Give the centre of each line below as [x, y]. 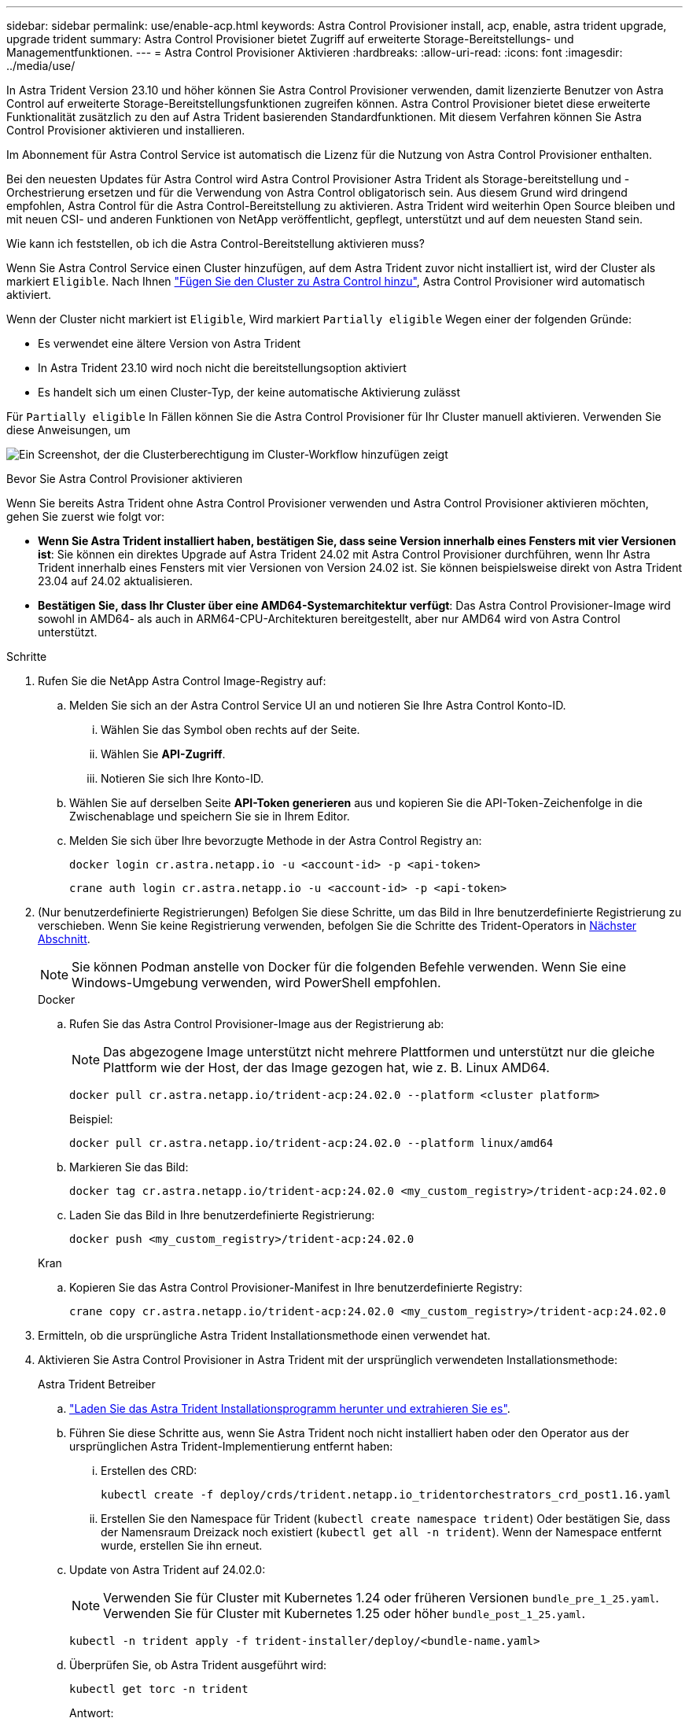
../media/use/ [41, 66]
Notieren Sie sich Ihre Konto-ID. [182, 778]
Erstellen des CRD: [149, 1471]
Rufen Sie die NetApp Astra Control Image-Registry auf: [182, 681]
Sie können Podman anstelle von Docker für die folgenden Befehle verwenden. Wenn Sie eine [349, 967]
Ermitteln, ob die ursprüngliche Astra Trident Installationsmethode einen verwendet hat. [264, 1335]
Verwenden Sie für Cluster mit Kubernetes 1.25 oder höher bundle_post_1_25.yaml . [344, 1613]
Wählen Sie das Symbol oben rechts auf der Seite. [230, 730]
